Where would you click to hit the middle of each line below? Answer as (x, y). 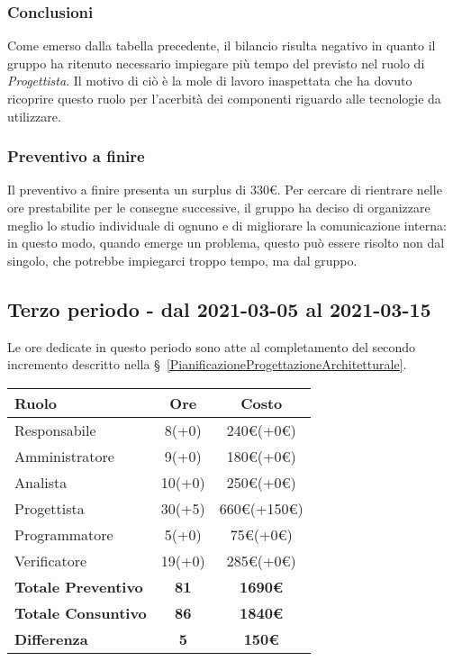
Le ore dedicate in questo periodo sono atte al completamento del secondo (212, 346)
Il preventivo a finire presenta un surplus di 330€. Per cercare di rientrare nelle (225, 190)
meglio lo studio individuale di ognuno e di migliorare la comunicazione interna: (227, 225)
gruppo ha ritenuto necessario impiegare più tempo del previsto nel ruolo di (216, 63)
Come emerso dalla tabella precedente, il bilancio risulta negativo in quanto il (222, 45)
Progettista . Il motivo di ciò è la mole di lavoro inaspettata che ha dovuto (210, 81)
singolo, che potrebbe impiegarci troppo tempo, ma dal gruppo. (182, 260)
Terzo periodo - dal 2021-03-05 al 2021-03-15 (219, 308)
